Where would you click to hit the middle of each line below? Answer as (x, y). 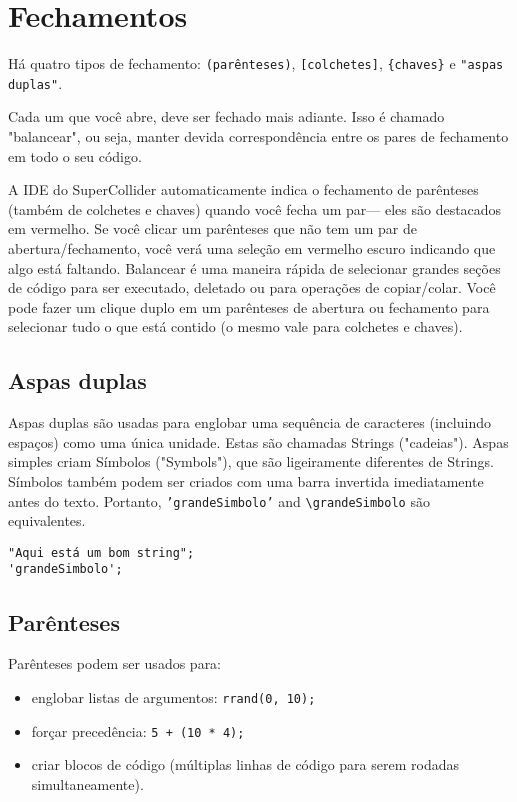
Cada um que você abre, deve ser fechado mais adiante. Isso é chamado (226, 116)
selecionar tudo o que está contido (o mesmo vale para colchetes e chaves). (235, 326)
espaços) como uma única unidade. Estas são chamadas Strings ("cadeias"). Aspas (258, 441)
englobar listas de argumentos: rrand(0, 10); (173, 696)
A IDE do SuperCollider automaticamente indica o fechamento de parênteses (243, 189)
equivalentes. (47, 520)
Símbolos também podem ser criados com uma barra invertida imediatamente (246, 480)
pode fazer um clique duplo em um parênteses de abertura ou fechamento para (249, 306)
